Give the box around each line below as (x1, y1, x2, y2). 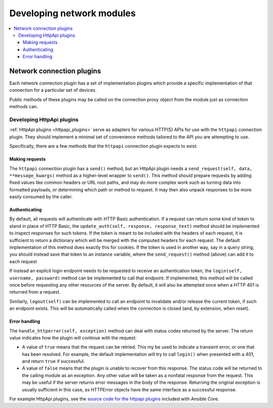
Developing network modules (9, 8, 136, 19)
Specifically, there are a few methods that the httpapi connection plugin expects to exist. (9, 143, 198, 149)
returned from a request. (9, 289, 61, 295)
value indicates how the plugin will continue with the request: (9, 335, 136, 341)
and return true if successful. (22, 358, 85, 364)
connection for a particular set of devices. (9, 87, 97, 93)
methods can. (9, 104, 38, 110)
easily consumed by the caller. (9, 194, 73, 200)
